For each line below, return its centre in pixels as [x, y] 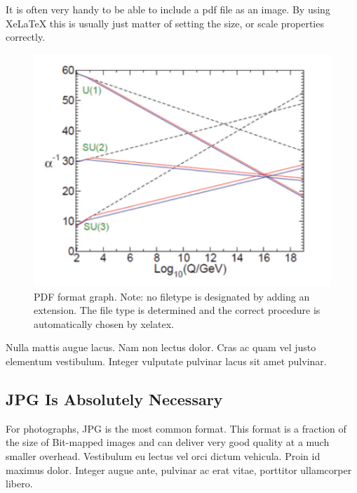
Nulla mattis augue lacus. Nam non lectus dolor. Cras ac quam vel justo [161, 347]
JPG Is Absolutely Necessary [114, 399]
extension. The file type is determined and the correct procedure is [177, 310]
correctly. [26, 37]
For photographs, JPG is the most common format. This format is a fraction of [176, 428]
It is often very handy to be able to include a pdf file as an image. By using [168, 9]
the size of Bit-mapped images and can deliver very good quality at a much [168, 442]
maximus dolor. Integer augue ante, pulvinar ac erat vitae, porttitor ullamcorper [179, 469]
